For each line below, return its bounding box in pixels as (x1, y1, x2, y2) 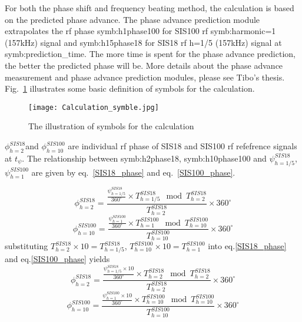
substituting (5, 240, 48, 252)
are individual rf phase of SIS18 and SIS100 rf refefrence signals (68, 140, 297, 152)
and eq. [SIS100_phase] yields (5, 253, 110, 265)
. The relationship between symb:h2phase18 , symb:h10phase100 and (22, 152, 267, 164)
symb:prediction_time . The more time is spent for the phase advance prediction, (5, 48, 296, 60)
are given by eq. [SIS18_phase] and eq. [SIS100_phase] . (31, 166, 235, 178)
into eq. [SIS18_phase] (208, 240, 287, 252)
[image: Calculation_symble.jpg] (28, 103, 159, 112)
